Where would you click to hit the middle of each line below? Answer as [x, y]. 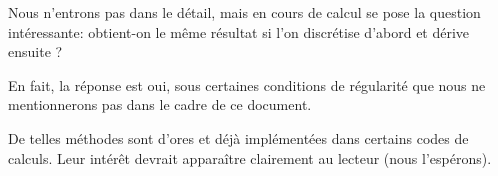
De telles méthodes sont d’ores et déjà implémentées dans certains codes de [238, 137]
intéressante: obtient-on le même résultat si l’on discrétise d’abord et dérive [239, 31]
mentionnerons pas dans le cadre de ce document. [160, 104]
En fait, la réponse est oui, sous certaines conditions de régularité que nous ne [247, 84]
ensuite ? [35, 51]
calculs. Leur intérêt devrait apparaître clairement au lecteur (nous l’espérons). [250, 157]
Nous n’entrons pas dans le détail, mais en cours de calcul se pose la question [244, 12]
